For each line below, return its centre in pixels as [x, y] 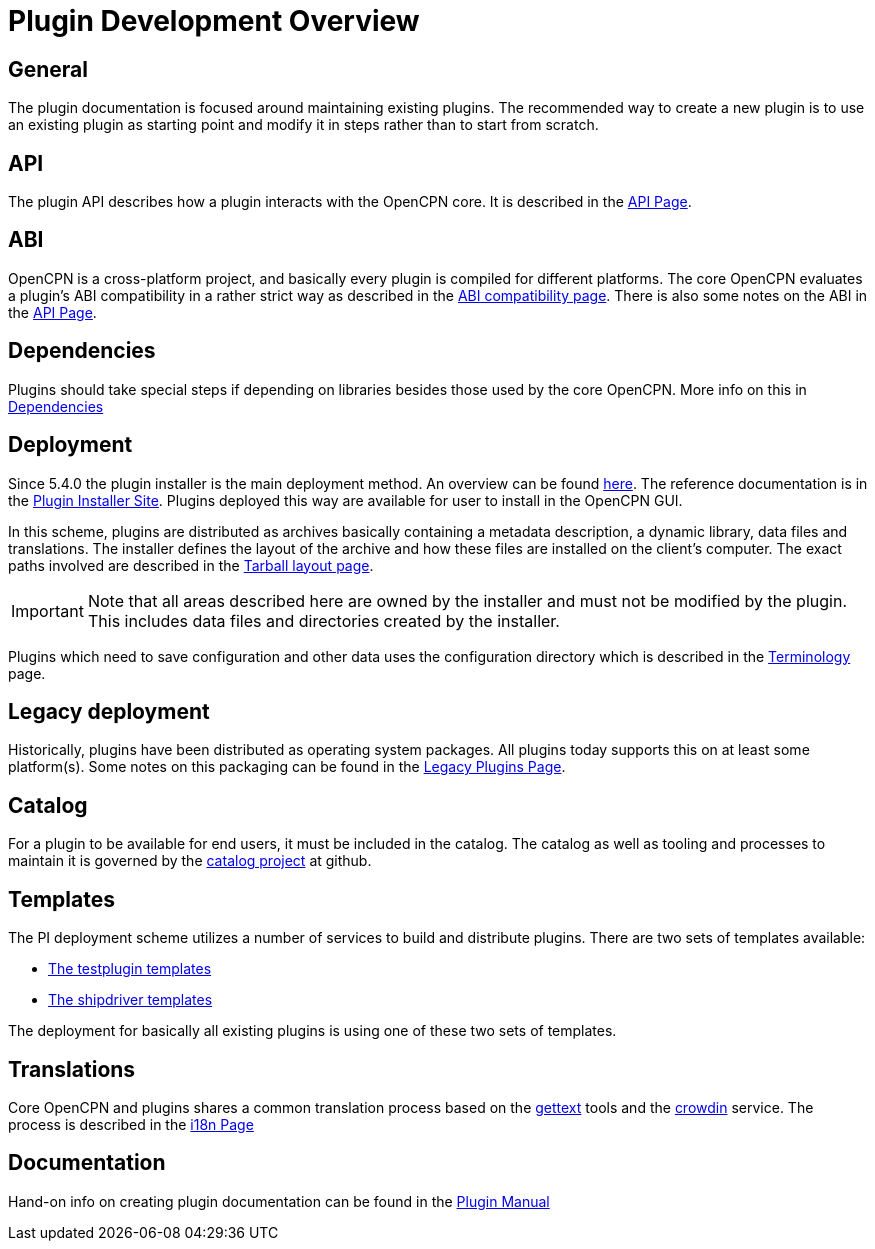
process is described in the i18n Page [131, 1124]
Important [47, 610]
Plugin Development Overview [214, 21]
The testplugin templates [130, 969]
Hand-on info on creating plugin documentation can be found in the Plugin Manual [279, 1201]
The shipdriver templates [130, 1000]
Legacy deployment [109, 711]
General [48, 69]
